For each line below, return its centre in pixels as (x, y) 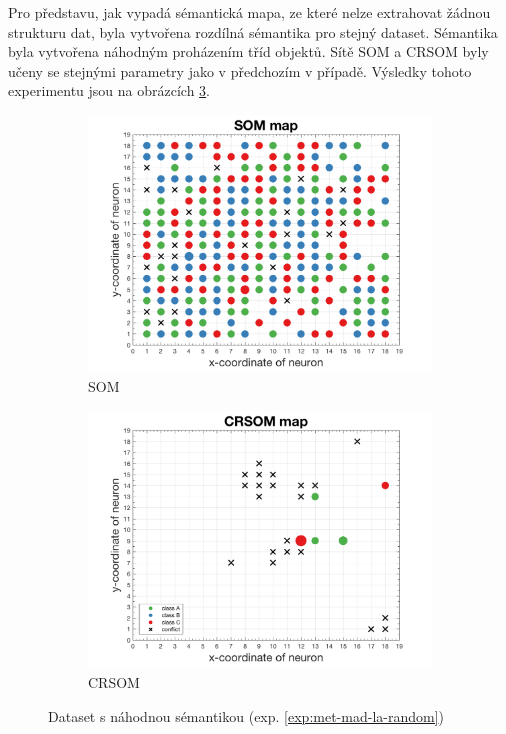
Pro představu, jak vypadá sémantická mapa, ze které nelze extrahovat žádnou (249, 12)
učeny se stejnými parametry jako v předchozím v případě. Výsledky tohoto (240, 70)
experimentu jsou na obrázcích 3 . (109, 90)
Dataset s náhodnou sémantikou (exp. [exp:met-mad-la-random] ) (246, 715)
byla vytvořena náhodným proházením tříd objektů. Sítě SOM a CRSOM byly (248, 51)
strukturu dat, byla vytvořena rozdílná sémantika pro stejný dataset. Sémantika (253, 31)
